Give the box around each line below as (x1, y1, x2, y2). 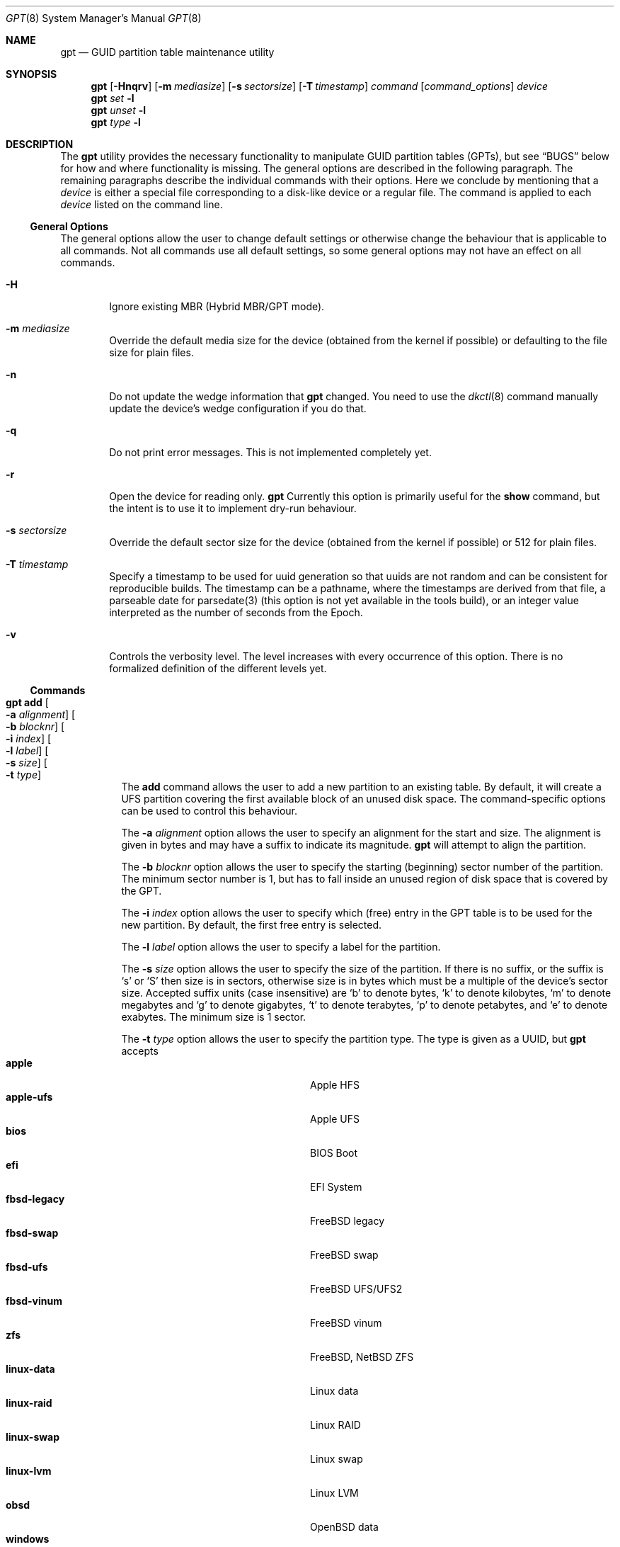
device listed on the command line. (60, 198, 223, 210)
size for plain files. (109, 346, 194, 358)
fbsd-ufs (6, 1261, 48, 1273)
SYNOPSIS (6, 68, 57, 80)
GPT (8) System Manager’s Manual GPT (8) (6, 12, 202, 24)
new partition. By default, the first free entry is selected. (121, 919, 382, 931)
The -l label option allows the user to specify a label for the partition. (121, 941, 441, 953)
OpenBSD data (310, 1521, 379, 1533)
